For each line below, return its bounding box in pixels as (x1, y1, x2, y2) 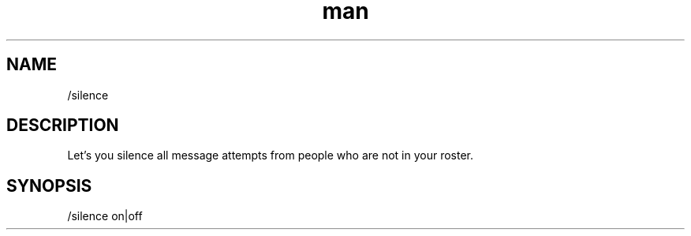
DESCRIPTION (6, 115, 119, 136)
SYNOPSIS (6, 175, 92, 196)
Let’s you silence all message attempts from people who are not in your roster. (67, 148, 474, 163)
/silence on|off (67, 209, 143, 223)
